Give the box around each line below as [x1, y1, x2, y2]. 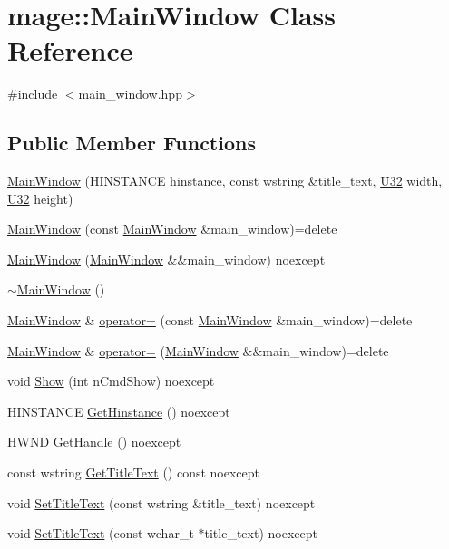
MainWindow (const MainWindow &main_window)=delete [7, 219, 337, 238]
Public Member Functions [7, 129, 256, 157]
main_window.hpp [78, 84, 182, 103]
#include [7, 84, 58, 103]
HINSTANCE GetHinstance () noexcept [7, 401, 230, 420]
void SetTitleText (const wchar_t [7, 524, 194, 543]
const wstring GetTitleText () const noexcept [7, 463, 260, 482]
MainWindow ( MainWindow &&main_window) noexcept [7, 249, 326, 268]
